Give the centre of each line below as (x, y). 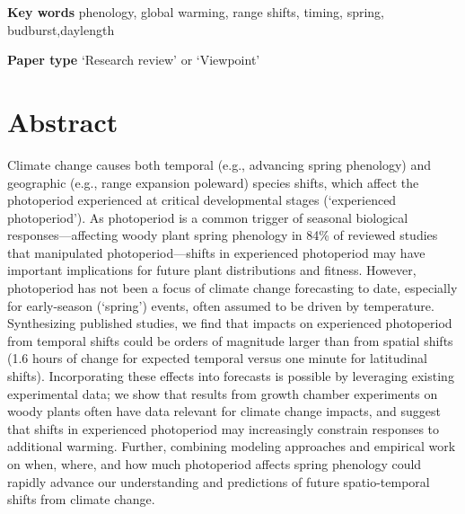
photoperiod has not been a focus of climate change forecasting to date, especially (232, 288)
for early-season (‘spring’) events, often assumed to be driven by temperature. (221, 305)
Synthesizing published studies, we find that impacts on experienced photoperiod (230, 323)
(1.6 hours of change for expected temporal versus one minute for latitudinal (217, 358)
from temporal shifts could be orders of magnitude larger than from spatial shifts (230, 340)
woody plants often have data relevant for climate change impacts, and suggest (224, 411)
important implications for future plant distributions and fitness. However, (212, 270)
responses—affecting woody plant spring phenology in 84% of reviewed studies (223, 235)
